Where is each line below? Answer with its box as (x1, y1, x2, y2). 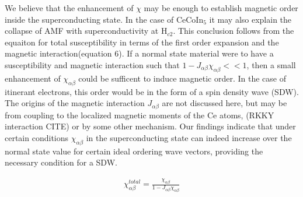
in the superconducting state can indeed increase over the (86, 131, 292, 143)
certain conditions (5, 131, 69, 143)
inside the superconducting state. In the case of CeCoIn (5, 13, 204, 25)
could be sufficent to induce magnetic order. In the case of (78, 72, 287, 84)
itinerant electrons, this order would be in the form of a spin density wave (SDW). (5, 85, 299, 97)
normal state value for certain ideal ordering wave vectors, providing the (5, 145, 263, 157)
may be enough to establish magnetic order (144, 2, 298, 13)
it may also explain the (209, 13, 292, 25)
